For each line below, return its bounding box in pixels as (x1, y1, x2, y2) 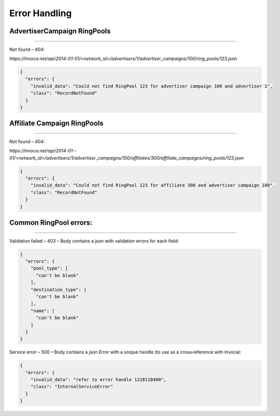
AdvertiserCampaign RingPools (9, 27, 111, 35)
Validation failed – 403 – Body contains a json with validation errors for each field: (9, 238, 179, 244)
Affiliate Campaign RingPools (9, 119, 103, 128)
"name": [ (30, 308, 55, 314)
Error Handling (9, 8, 72, 19)
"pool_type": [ (30, 266, 68, 271)
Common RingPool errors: (9, 219, 93, 227)
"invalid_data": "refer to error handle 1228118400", (30, 377, 166, 383)
